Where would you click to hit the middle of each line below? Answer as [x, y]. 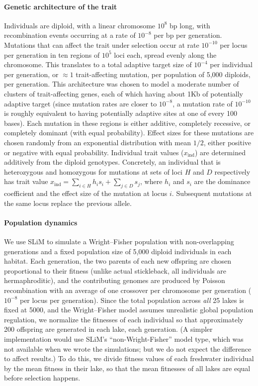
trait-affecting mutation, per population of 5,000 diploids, [163, 74]
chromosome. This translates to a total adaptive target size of [98, 64]
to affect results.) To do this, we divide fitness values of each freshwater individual [129, 358]
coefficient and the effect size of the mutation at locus [86, 193]
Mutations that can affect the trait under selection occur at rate [102, 45]
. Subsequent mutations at [212, 193]
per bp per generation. [188, 35]
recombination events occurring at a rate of [70, 35]
